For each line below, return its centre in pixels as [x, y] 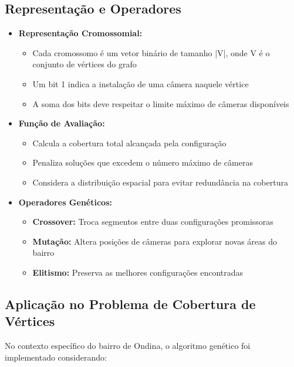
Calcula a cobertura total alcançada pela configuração [129, 143]
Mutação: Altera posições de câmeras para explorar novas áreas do [155, 241]
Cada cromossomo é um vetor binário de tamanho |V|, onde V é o [151, 52]
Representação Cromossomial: [80, 33]
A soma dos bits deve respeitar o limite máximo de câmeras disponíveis [161, 103]
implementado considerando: [56, 357]
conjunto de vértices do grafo [85, 64]
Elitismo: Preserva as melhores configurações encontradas [138, 272]
